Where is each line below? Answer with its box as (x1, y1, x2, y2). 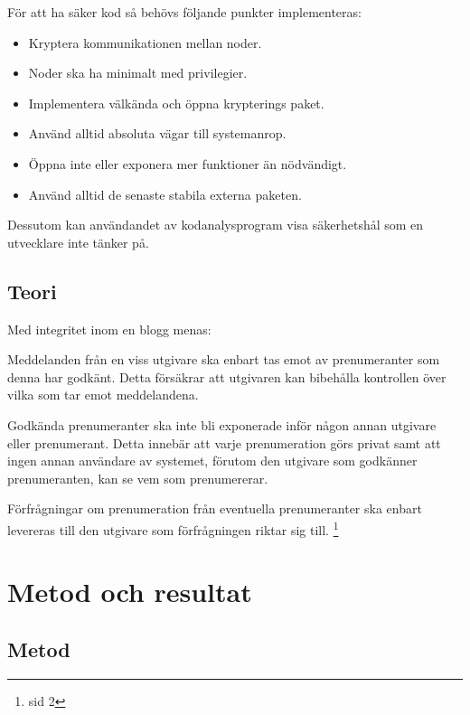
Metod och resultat (7, 573, 252, 610)
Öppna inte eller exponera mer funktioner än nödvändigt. (28, 154, 347, 173)
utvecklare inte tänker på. (7, 232, 149, 251)
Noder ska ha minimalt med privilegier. (28, 63, 248, 82)
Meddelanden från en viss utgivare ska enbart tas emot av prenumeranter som (7, 350, 440, 369)
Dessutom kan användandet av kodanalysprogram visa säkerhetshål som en (7, 215, 424, 234)
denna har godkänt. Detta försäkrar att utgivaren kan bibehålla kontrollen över (7, 367, 446, 386)
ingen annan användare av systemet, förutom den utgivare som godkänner (7, 451, 418, 470)
